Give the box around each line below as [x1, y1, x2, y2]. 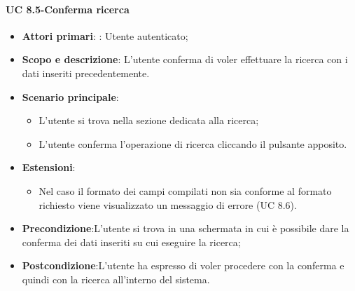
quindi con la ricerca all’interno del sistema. [22, 271, 210, 286]
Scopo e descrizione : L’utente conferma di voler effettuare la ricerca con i [22, 52, 348, 67]
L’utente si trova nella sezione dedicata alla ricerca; [39, 113, 259, 128]
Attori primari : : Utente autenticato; [22, 28, 188, 43]
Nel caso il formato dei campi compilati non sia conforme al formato [39, 183, 332, 198]
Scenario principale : [22, 89, 119, 104]
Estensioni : [22, 160, 76, 175]
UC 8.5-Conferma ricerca [6, 1, 130, 16]
